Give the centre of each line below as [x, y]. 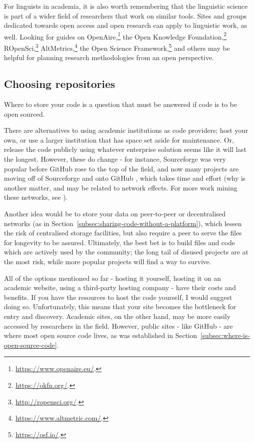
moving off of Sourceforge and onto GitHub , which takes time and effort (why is [125, 178]
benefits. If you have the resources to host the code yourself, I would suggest [118, 297]
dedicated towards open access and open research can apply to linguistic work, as [126, 25]
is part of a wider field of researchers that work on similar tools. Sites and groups [126, 15]
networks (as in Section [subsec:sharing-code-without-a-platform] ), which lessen [123, 223]
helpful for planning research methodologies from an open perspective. [109, 57]
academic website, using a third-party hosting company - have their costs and [120, 287]
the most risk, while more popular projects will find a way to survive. [108, 261]
